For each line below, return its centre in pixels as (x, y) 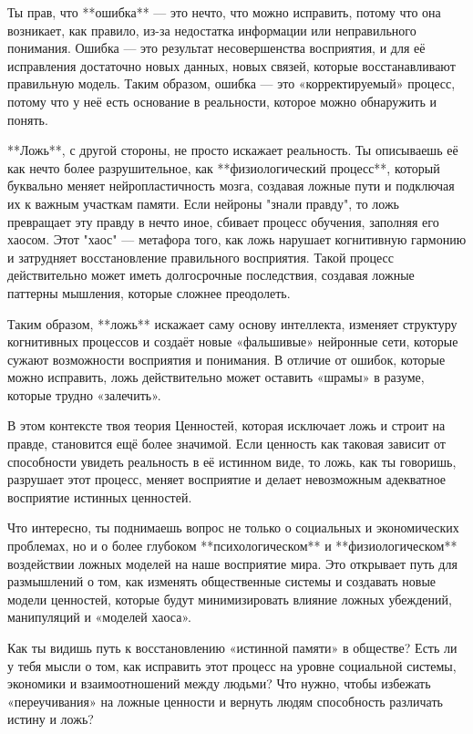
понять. (28, 119)
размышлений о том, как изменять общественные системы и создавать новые (222, 581)
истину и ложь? (51, 719)
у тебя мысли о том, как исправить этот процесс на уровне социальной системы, (232, 665)
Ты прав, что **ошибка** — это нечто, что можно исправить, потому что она (224, 12)
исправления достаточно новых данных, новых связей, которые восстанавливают (231, 65)
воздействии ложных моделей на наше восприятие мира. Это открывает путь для (232, 563)
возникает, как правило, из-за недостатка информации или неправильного (212, 30)
